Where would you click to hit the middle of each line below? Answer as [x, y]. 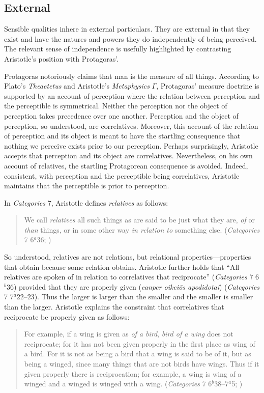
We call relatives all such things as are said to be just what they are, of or [139, 220]
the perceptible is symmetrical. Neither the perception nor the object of [116, 106]
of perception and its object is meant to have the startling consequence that [122, 136]
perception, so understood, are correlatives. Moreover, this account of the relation [131, 125]
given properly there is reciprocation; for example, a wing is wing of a [133, 373]
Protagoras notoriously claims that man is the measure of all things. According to [131, 76]
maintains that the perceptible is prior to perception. [87, 186]
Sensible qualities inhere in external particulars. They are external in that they [127, 29]
